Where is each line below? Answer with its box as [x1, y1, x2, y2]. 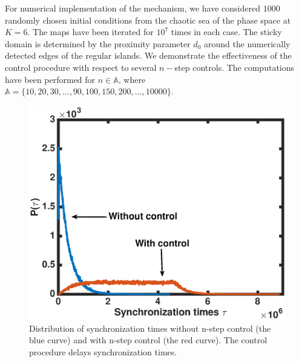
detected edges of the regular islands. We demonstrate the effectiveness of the [5, 49, 292, 62]
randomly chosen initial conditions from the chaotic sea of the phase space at [5, 13, 291, 26]
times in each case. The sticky [171, 25, 282, 38]
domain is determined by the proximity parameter [5, 37, 191, 50]
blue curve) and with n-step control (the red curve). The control [29, 334, 268, 346]
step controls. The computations [174, 61, 295, 73]
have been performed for [5, 73, 96, 85]
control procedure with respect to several [5, 61, 157, 73]
